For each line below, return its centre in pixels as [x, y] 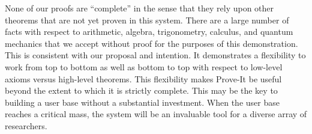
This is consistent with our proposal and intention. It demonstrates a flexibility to [155, 55]
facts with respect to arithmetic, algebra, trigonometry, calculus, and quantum [149, 32]
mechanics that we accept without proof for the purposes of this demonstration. [151, 43]
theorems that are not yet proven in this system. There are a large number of [147, 20]
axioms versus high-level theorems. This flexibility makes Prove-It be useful [143, 78]
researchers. [26, 125]
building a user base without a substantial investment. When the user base [142, 102]
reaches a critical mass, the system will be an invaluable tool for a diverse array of [156, 114]
